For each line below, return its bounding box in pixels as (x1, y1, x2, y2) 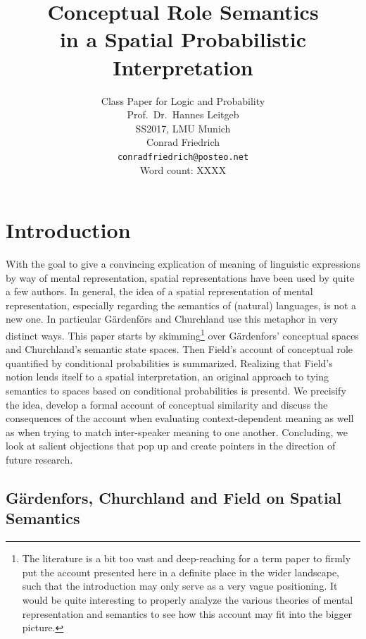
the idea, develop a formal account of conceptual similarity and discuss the (6, 397, 328, 411)
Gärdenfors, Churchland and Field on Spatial (6, 487, 342, 509)
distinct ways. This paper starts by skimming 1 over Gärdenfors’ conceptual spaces (6, 326, 359, 342)
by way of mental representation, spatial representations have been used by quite (6, 270, 355, 285)
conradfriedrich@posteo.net (117, 151, 249, 162)
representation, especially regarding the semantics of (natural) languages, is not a (6, 297, 357, 312)
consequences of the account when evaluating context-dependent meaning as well (6, 411, 354, 426)
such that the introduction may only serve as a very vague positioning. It (22, 578, 338, 593)
